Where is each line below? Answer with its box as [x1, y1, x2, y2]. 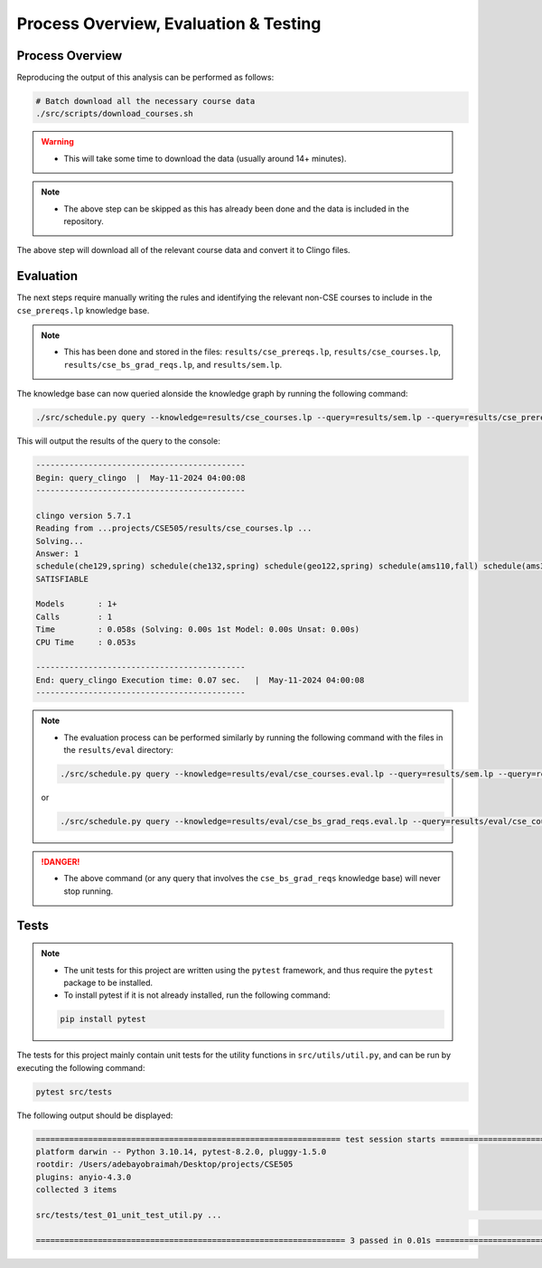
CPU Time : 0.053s [35, 637, 136, 647]
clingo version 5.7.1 [35, 511, 132, 521]
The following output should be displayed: [16, 1110, 173, 1121]
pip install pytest [60, 1014, 146, 1025]
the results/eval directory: [63, 744, 173, 755]
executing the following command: [16, 1062, 145, 1073]
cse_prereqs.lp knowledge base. [16, 305, 150, 315]
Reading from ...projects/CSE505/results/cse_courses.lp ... [35, 523, 313, 533]
